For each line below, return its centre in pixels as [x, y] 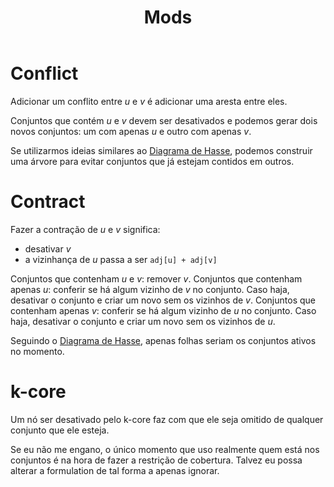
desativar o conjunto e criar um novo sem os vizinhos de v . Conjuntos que [163, 300]
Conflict [44, 73]
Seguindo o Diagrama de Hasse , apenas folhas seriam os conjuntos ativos [163, 340]
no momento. [37, 351]
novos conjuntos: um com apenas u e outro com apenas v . [131, 131]
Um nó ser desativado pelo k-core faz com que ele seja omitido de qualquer [167, 419]
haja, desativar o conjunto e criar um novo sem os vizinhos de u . [143, 321]
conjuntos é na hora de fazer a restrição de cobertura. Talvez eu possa [156, 460]
